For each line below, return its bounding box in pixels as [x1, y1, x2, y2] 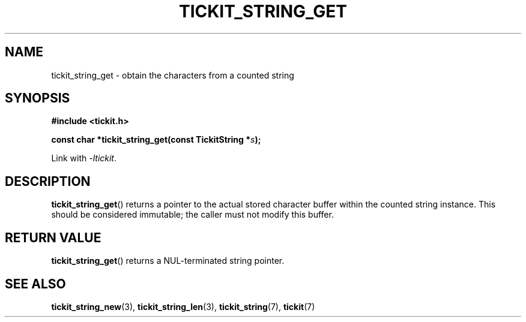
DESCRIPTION [5, 173, 91, 189]
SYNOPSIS [5, 91, 70, 106]
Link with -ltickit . [51, 153, 117, 164]
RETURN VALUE [5, 230, 101, 245]
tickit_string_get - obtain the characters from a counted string [51, 70, 294, 80]
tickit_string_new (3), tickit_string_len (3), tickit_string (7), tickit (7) [51, 301, 315, 312]
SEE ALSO [5, 276, 66, 291]
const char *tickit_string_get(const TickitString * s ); [51, 134, 261, 145]
